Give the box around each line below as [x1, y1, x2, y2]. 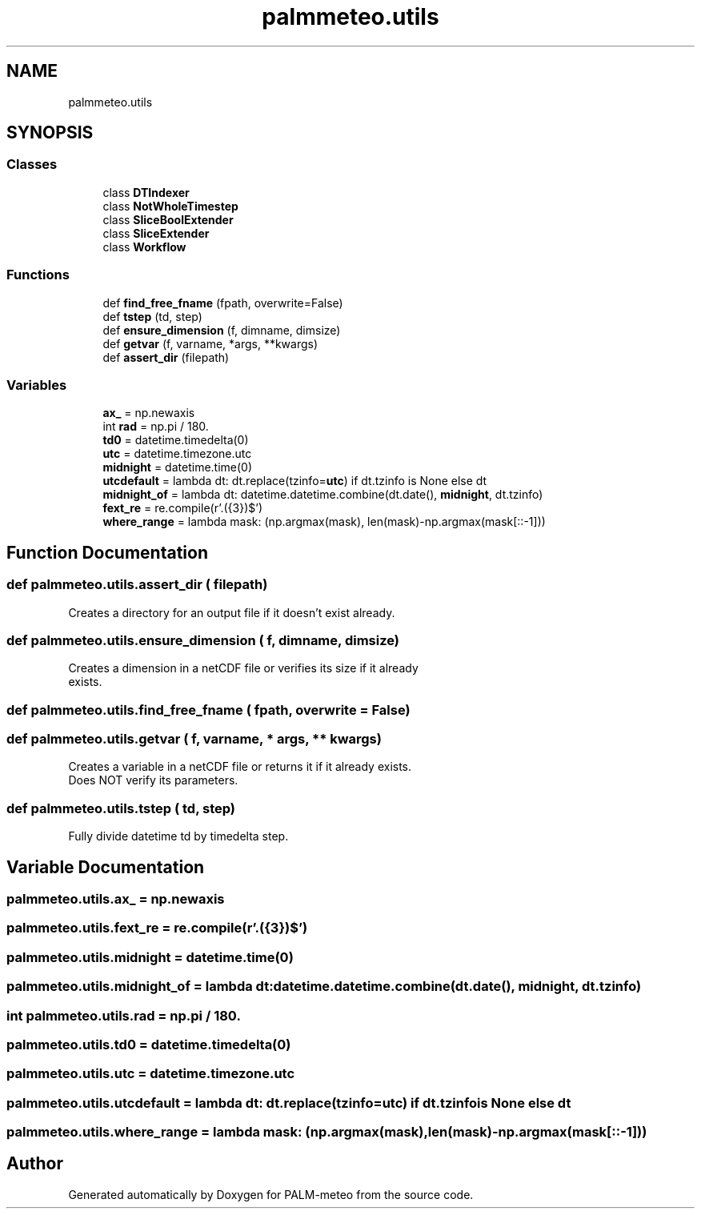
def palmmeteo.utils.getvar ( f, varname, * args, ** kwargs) [6, 731, 382, 748]
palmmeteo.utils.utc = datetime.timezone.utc [6, 1065, 295, 1082]
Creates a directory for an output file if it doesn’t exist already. [68, 605, 395, 620]
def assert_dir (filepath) [102, 350, 230, 364]
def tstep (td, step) [102, 309, 202, 323]
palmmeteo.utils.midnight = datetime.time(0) [6, 948, 294, 965]
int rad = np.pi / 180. [102, 419, 209, 434]
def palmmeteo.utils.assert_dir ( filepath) [6, 576, 268, 593]
